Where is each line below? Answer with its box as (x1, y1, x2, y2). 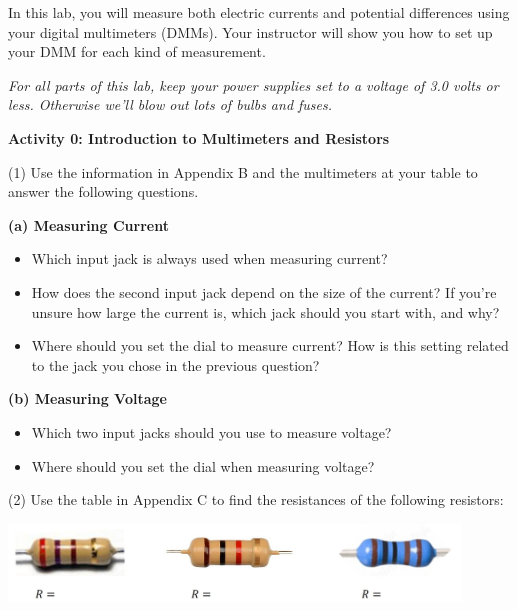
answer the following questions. (8, 181, 199, 202)
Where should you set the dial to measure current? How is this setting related (31, 335, 509, 356)
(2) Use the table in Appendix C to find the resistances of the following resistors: (8, 489, 504, 510)
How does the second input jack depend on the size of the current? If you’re (31, 281, 497, 302)
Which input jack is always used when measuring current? (31, 248, 388, 269)
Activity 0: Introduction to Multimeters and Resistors (8, 127, 390, 148)
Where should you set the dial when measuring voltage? (31, 455, 375, 476)
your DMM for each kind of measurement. (8, 41, 266, 62)
